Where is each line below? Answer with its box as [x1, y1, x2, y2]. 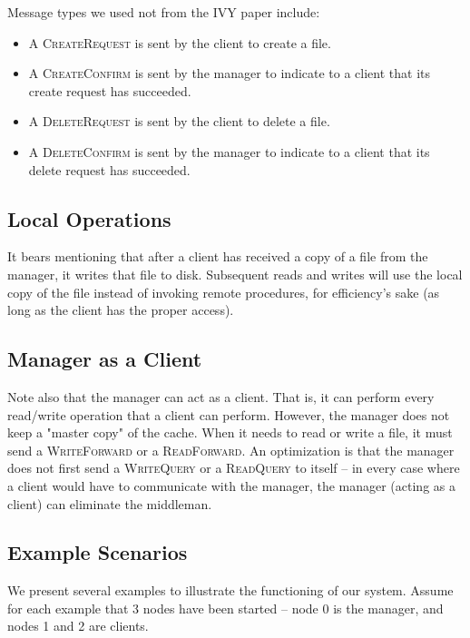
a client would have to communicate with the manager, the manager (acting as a [7, 476, 455, 495]
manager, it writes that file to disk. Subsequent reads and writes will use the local [7, 264, 463, 283]
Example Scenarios [7, 538, 188, 566]
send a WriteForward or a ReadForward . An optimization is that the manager [7, 440, 455, 459]
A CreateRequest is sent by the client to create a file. [28, 33, 331, 52]
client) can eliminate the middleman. [7, 494, 212, 513]
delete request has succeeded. [28, 160, 191, 179]
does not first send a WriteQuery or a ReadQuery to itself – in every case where [7, 458, 460, 477]
